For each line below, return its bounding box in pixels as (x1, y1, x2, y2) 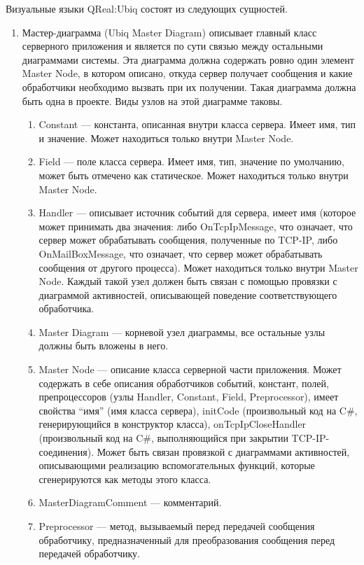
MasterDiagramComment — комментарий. (38, 495, 222, 510)
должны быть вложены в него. (38, 338, 169, 353)
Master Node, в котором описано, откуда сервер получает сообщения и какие (22, 66, 353, 81)
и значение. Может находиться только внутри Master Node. (38, 130, 294, 145)
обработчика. (38, 301, 94, 316)
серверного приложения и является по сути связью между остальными (22, 39, 323, 53)
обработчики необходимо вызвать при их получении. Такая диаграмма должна (22, 79, 356, 94)
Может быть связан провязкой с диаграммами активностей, (97, 444, 350, 459)
